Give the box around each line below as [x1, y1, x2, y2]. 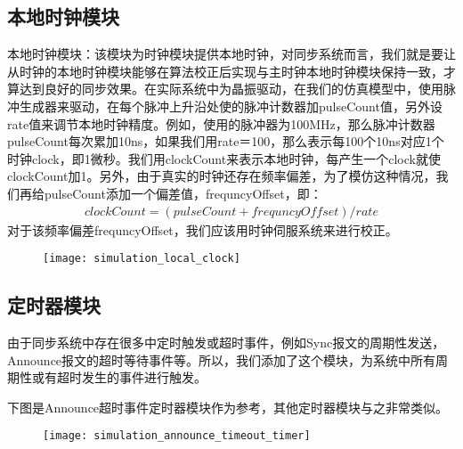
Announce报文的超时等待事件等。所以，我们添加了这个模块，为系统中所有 [7, 350, 436, 369]
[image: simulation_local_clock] [43, 252, 240, 265]
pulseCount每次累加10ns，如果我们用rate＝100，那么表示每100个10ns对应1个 [7, 132, 444, 151]
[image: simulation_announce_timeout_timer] [43, 429, 311, 443]
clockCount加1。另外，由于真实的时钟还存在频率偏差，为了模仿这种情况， [7, 167, 436, 185]
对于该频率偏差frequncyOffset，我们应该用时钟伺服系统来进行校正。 [7, 220, 398, 239]
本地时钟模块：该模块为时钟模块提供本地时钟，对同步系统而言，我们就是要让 [7, 45, 456, 63]
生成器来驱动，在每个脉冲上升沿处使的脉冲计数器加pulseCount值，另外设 [19, 96, 443, 115]
